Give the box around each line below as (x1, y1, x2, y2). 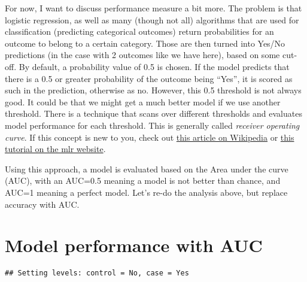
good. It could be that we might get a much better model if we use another (5, 95, 281, 108)
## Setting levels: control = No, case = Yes (5, 269, 189, 278)
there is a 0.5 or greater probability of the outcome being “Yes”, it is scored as (5, 72, 293, 84)
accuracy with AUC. (5, 198, 80, 210)
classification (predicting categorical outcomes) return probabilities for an (5, 25, 274, 38)
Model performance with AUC (5, 233, 263, 257)
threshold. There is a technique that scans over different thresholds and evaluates (5, 107, 302, 120)
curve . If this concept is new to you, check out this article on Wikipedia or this (5, 131, 294, 143)
